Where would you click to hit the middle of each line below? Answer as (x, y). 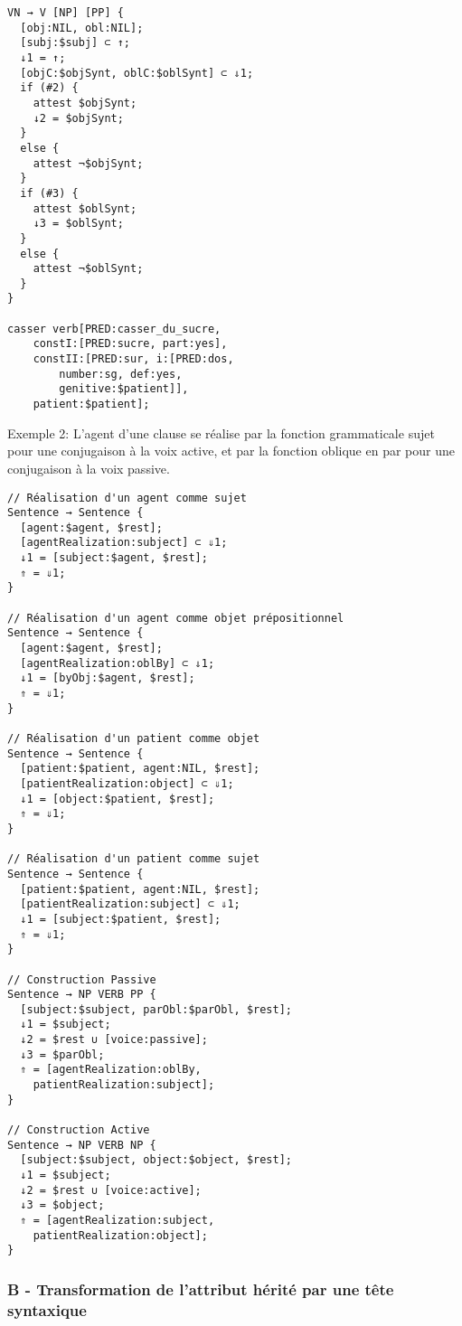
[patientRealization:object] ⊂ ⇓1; (127, 783)
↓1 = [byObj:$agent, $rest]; (108, 678)
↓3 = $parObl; (62, 1054)
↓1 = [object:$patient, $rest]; (118, 799)
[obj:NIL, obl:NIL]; (82, 28)
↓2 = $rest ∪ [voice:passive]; (114, 1040)
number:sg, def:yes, (121, 374)
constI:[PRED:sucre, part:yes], (130, 344)
